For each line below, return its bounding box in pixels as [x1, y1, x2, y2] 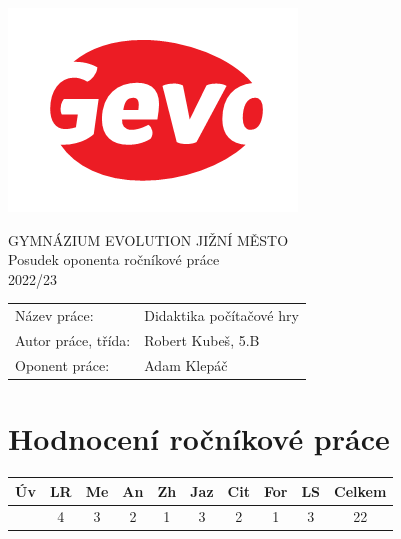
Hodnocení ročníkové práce [8, 418, 390, 459]
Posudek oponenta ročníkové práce [8, 249, 220, 270]
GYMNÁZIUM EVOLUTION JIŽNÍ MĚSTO [8, 229, 289, 250]
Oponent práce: [15, 354, 110, 375]
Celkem [334, 480, 387, 501]
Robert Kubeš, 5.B [144, 329, 260, 350]
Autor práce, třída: [15, 329, 131, 350]
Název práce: [15, 305, 94, 326]
